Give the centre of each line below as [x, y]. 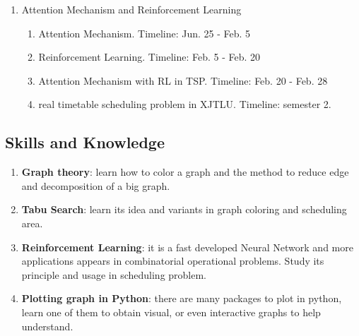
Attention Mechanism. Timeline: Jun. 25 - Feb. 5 [145, 33]
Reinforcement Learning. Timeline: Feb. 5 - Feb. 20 [149, 57]
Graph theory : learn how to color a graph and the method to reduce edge [185, 172]
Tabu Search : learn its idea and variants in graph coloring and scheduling [184, 209]
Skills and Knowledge [85, 142]
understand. [47, 326]
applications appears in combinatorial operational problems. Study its [173, 261]
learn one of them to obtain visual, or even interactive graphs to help [171, 312]
